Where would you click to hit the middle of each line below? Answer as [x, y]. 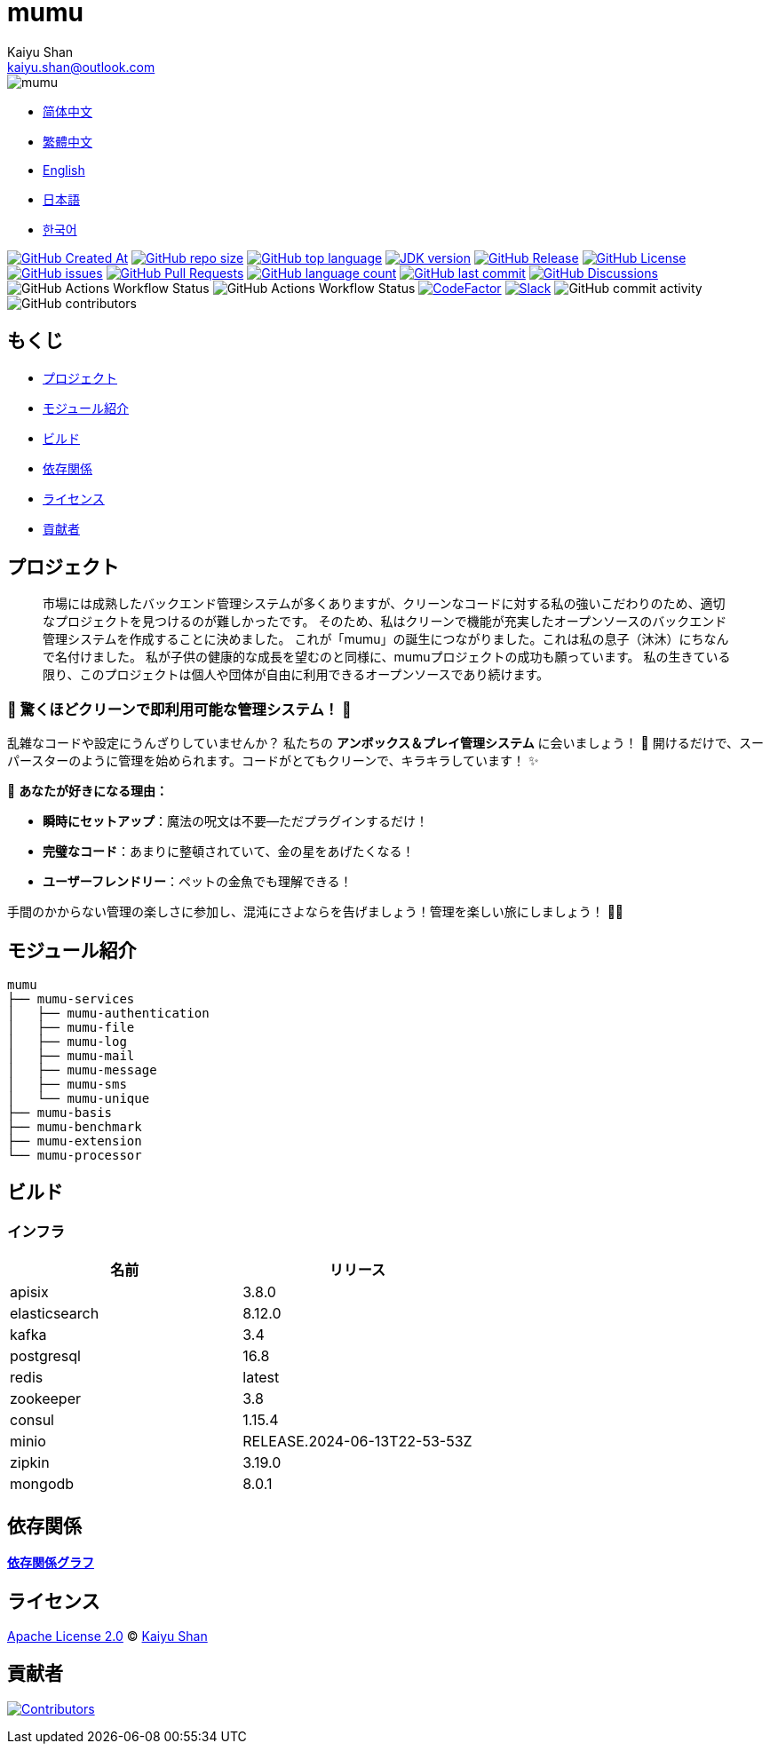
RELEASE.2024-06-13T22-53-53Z [357, 1442]
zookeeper [46, 1399]
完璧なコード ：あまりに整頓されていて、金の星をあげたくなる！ [229, 852]
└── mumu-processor [75, 1156]
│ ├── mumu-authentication [108, 1014]
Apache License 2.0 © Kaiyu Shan [107, 1636]
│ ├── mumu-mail [71, 1056]
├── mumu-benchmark [75, 1127]
